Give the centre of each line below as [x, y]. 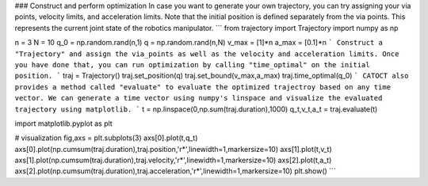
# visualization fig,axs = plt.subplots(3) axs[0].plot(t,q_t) [106, 138]
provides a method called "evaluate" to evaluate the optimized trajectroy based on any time [203, 87]
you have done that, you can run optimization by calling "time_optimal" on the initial [192, 65]
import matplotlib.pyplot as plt [63, 123]
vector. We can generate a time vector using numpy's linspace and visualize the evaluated [199, 98]
